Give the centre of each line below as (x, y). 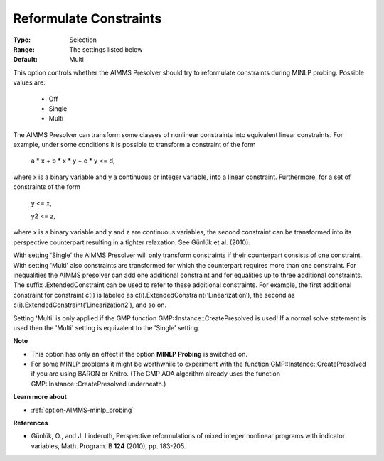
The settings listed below (106, 49)
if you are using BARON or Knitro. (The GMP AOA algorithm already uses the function (156, 374)
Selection (83, 40)
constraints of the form (47, 187)
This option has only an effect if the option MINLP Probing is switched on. (139, 354)
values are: (29, 82)
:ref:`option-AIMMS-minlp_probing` (82, 410)
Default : (26, 60)
